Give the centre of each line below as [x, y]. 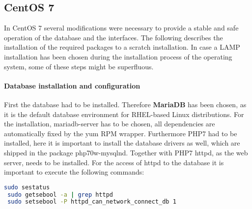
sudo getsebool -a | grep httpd [60, 194]
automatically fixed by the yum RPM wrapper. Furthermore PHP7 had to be [121, 133]
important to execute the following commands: [74, 172]
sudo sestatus [27, 187]
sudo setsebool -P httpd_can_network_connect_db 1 [92, 202]
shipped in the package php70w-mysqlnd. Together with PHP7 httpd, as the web [126, 152]
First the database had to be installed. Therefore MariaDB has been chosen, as [125, 104]
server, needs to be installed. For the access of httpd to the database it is [114, 162]
